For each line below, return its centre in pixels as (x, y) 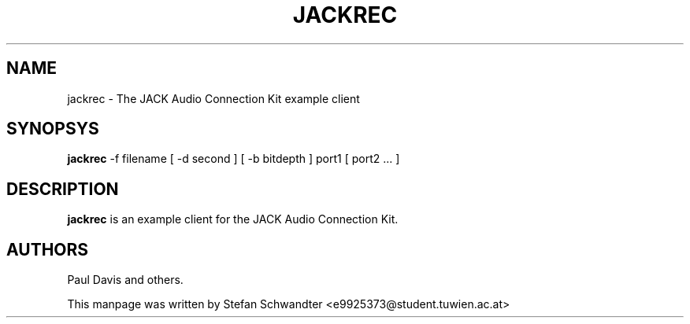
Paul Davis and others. (125, 280)
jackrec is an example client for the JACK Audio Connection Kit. (233, 219)
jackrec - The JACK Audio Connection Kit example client (213, 98)
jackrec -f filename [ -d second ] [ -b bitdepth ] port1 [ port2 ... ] (234, 159)
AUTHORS (48, 249)
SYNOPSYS (53, 129)
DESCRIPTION (63, 189)
